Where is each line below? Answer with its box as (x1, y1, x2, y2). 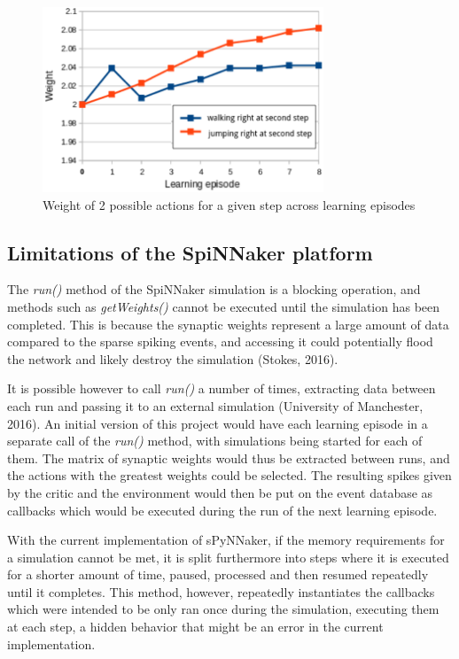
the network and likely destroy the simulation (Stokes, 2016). (7, 349, 338, 368)
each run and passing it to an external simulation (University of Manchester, (7, 396, 424, 415)
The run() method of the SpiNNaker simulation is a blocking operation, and (7, 280, 421, 298)
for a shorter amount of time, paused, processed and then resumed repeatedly (7, 565, 429, 584)
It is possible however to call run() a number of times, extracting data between (7, 379, 436, 398)
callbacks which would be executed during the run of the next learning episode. (7, 500, 438, 519)
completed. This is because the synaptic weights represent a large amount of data (7, 314, 449, 333)
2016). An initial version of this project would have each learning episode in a (7, 414, 428, 432)
